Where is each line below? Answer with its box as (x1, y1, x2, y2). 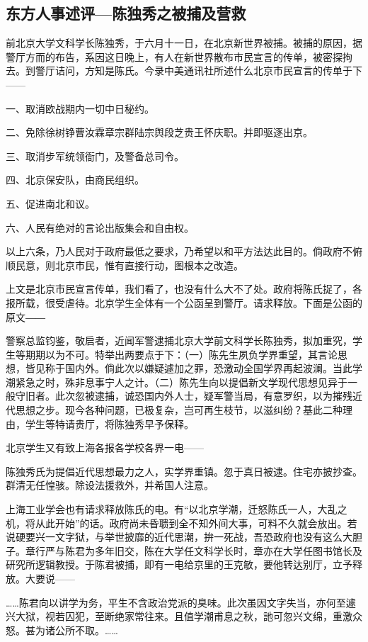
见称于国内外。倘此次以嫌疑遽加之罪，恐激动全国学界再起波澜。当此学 (35, 361, 362, 376)
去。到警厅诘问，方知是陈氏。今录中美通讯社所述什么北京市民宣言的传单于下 (6, 63, 362, 78)
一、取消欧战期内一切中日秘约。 (6, 101, 154, 116)
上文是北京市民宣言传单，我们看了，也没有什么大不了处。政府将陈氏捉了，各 (6, 281, 362, 296)
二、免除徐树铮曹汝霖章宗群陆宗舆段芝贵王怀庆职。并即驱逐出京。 (6, 125, 313, 140)
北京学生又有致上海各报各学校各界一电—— (6, 440, 204, 455)
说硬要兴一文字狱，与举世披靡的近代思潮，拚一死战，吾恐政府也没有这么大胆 (6, 529, 362, 544)
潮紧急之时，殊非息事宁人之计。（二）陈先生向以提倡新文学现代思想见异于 (6, 374, 347, 389)
